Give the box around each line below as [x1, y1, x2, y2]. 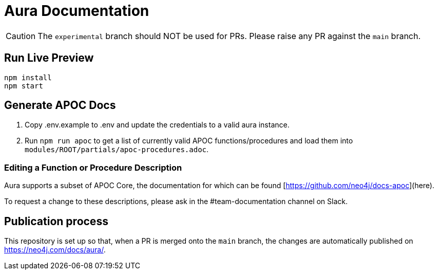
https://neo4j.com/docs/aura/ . [4, 245, 106, 254]
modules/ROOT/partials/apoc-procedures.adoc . [25, 145, 209, 154]
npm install [4, 73, 52, 82]
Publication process [4, 214, 108, 228]
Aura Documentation [4, 2, 149, 20]
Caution [6, 30, 36, 41]
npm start [4, 81, 43, 90]
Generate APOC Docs [4, 99, 116, 112]
